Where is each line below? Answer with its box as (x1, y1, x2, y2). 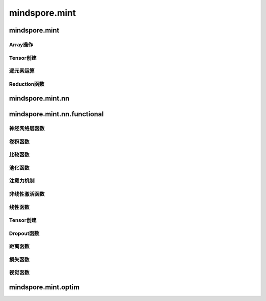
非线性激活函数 (9, 191, 45, 198)
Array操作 (9, 41, 33, 48)
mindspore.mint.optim (9, 283, 80, 292)
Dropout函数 (9, 230, 39, 236)
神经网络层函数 (9, 125, 45, 132)
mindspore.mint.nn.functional (9, 110, 104, 118)
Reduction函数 (9, 80, 44, 87)
